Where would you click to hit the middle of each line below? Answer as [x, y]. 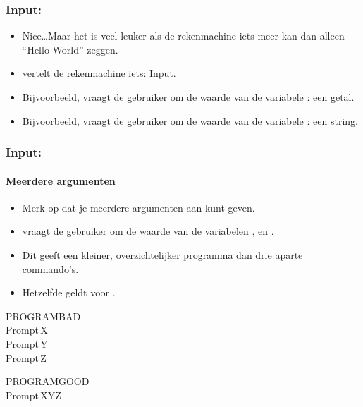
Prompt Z [26, 357]
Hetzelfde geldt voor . [69, 292]
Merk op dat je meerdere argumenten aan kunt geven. [139, 207]
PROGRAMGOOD [48, 381]
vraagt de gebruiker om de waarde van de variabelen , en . [148, 231]
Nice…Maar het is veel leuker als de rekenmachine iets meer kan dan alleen [183, 36]
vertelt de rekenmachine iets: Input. [99, 73]
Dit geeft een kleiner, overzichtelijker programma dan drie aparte [162, 255]
